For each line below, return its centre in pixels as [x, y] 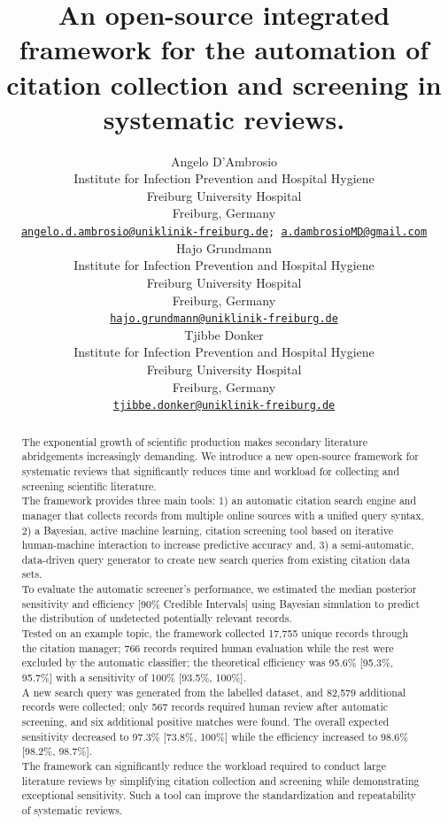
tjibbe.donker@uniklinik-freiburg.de [224, 406]
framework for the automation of [224, 49]
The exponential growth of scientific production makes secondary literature [194, 441]
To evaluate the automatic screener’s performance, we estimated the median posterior [219, 589]
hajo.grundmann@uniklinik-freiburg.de [224, 319]
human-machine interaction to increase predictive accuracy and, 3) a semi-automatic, [218, 545]
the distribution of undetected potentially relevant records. [157, 618]
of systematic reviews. [72, 809]
